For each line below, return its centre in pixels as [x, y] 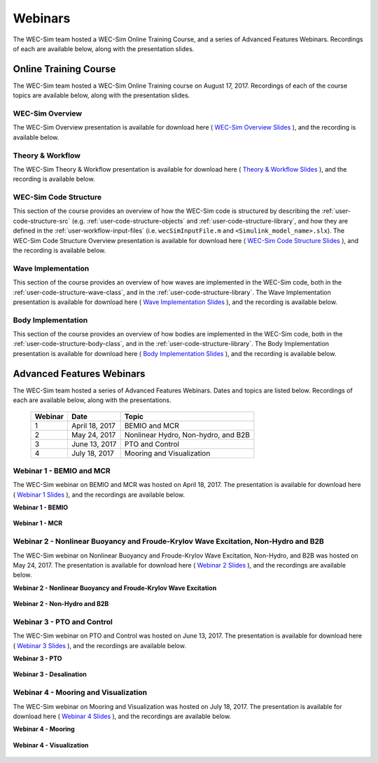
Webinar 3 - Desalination [50, 674]
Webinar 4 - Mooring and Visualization [80, 692]
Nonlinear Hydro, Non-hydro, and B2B [187, 434]
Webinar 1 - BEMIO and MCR [62, 471]
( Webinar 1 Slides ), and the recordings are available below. [99, 495]
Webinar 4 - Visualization [51, 745]
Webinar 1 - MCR [38, 523]
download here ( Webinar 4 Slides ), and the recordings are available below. [122, 716]
